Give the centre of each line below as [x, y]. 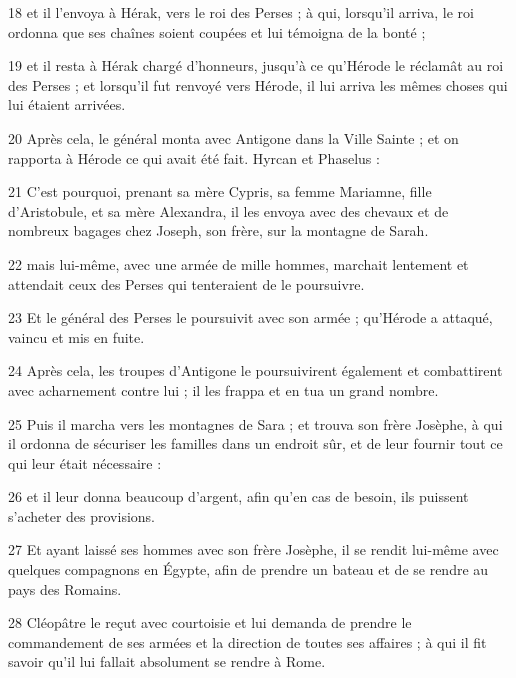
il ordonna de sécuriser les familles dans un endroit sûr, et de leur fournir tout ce [255, 443]
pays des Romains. [65, 588]
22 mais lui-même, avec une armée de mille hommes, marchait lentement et [238, 263]
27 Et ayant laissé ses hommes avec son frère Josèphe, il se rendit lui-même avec [253, 549]
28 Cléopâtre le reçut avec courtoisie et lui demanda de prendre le [210, 622]
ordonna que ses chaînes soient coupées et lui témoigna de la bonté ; [217, 31]
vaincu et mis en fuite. [76, 336]
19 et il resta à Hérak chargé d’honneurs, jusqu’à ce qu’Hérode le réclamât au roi [256, 65]
